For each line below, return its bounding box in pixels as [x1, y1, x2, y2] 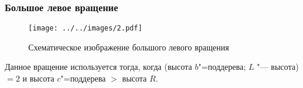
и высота [22, 72, 55, 84]
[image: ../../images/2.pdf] [28, 24, 143, 33]
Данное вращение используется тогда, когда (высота [5, 60, 192, 73]
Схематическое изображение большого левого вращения [28, 40, 229, 53]
